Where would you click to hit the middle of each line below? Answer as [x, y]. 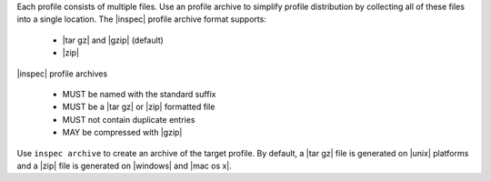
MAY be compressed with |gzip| [122, 133]
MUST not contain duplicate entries [129, 119]
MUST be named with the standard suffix [139, 94]
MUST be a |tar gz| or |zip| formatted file [139, 107]
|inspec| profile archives [62, 74]
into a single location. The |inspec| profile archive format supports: [142, 19]
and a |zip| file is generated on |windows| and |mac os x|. [124, 166]
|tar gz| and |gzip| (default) [113, 40]
